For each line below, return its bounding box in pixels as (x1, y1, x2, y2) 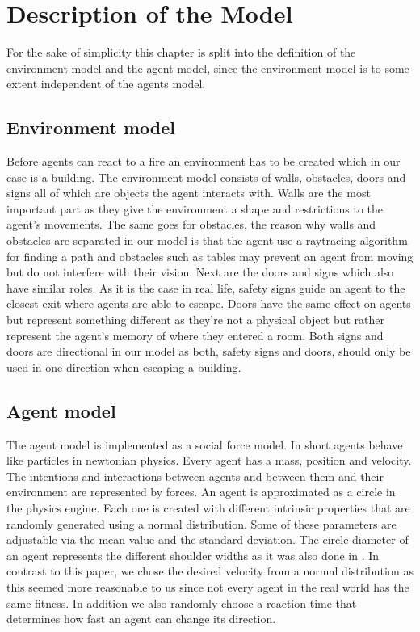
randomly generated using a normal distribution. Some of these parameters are (6, 515, 397, 532)
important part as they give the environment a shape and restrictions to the (6, 200, 384, 217)
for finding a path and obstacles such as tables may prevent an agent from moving (6, 247, 414, 264)
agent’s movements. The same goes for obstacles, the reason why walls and (6, 216, 376, 233)
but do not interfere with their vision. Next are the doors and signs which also (6, 263, 394, 280)
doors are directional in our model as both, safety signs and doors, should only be (6, 343, 411, 360)
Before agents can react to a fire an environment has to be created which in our (6, 153, 401, 170)
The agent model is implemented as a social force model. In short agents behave (6, 436, 403, 453)
